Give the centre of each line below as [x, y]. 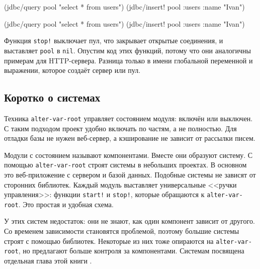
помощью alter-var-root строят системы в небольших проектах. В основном [125, 165]
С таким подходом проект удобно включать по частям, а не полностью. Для [120, 128]
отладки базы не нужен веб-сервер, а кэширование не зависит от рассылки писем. [130, 138]
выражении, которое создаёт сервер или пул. [72, 70]
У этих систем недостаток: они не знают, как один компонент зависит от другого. [129, 221]
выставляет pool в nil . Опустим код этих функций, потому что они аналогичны [127, 50]
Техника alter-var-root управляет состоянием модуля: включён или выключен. [128, 118]
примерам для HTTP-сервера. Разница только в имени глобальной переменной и [128, 60]
